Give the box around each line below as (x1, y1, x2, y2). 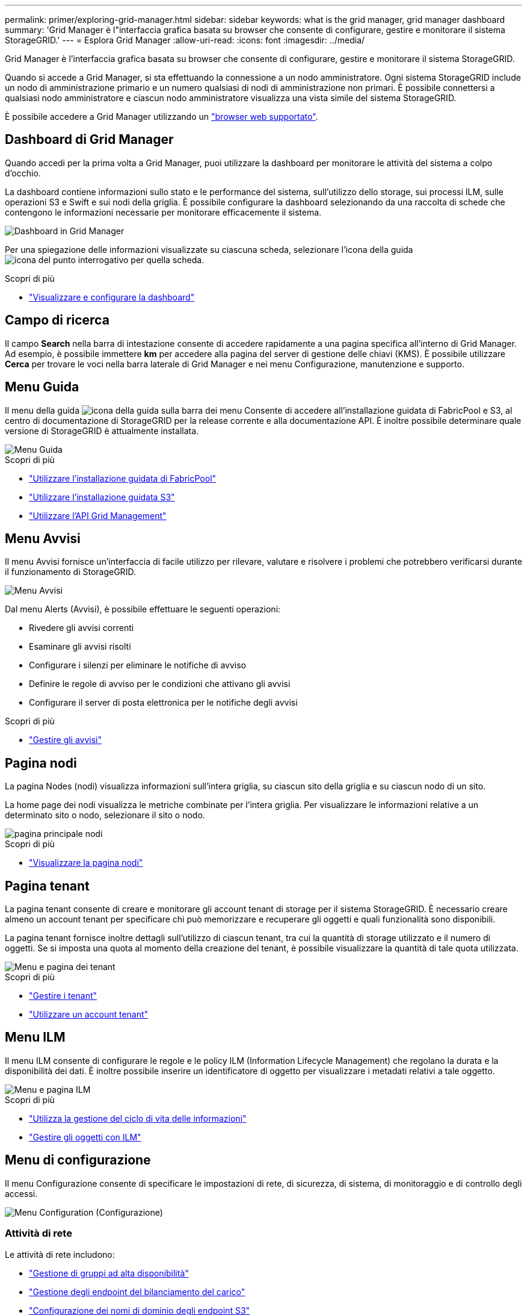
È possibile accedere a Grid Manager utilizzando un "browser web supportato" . (5, 111, 318, 122)
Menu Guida (5, 379, 79, 395)
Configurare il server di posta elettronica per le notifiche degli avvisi (29, 697, 298, 708)
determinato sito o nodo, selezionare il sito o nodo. (5, 810, 205, 821)
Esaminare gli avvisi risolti (29, 641, 131, 652)
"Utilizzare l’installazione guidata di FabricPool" (29, 473, 217, 483)
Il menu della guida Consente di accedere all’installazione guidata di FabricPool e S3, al (5, 405, 513, 415)
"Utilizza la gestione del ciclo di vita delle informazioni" (29, 1113, 247, 1124)
